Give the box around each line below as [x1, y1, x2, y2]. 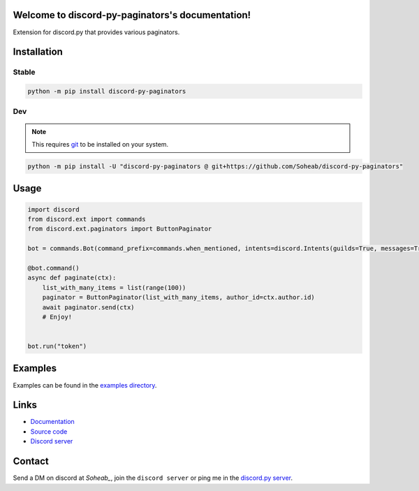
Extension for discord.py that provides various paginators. [13, 28, 180, 36]
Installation [13, 46, 63, 58]
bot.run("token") [27, 342, 87, 351]
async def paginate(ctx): [27, 274, 117, 282]
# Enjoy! [42, 313, 73, 321]
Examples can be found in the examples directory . [13, 381, 157, 389]
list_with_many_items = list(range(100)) [42, 284, 186, 291]
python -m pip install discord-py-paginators [27, 87, 186, 96]
